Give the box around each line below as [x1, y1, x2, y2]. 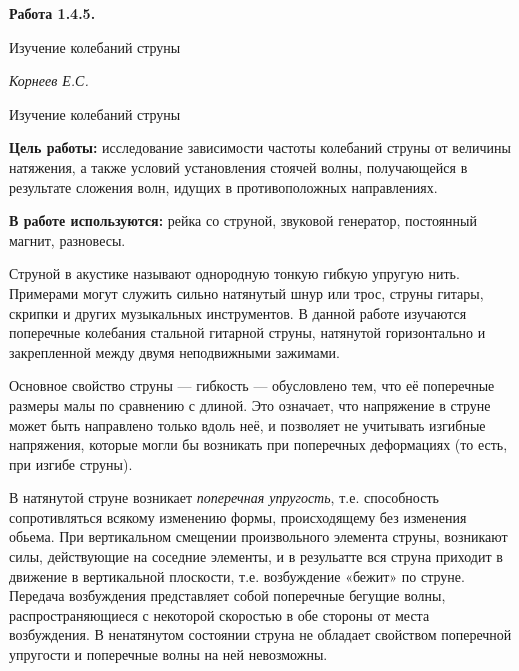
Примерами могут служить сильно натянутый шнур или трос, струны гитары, [9, 282, 484, 303]
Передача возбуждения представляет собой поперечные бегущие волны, [9, 585, 446, 606]
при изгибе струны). [9, 453, 133, 474]
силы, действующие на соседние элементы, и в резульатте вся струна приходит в [9, 546, 503, 567]
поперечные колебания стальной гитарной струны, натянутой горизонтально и [9, 322, 486, 343]
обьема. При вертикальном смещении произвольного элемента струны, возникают [9, 526, 508, 547]
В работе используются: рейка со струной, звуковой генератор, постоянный [9, 210, 477, 231]
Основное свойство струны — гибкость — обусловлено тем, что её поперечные [9, 375, 495, 396]
